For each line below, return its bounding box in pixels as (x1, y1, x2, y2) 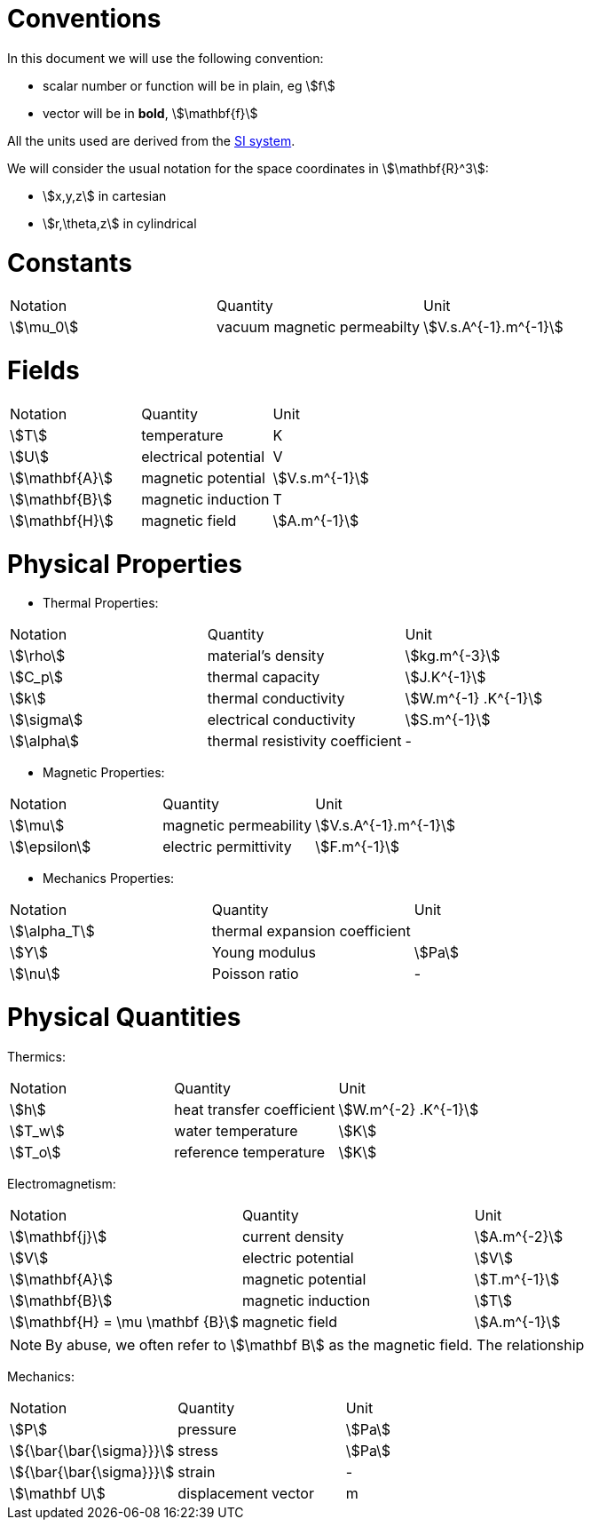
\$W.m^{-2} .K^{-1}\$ (338, 1100, 479, 1118)
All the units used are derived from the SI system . (7, 132, 295, 148)
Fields (7, 355, 80, 386)
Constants (7, 247, 132, 278)
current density (241, 1227, 344, 1245)
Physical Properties (7, 548, 242, 579)
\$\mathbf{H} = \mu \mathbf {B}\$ (10, 1312, 239, 1331)
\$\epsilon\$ (10, 838, 91, 856)
